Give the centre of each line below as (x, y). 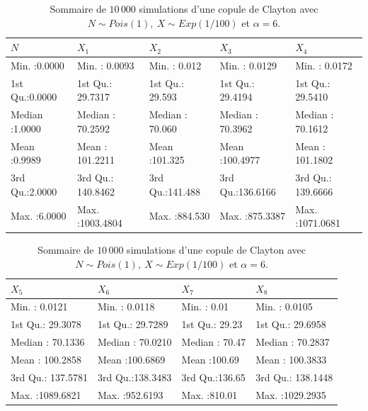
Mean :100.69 (210, 359)
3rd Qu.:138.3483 (134, 377)
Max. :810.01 (209, 394)
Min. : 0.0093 (106, 66)
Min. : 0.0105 (284, 306)
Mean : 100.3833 (291, 359)
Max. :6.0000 (39, 216)
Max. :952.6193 (130, 394)
